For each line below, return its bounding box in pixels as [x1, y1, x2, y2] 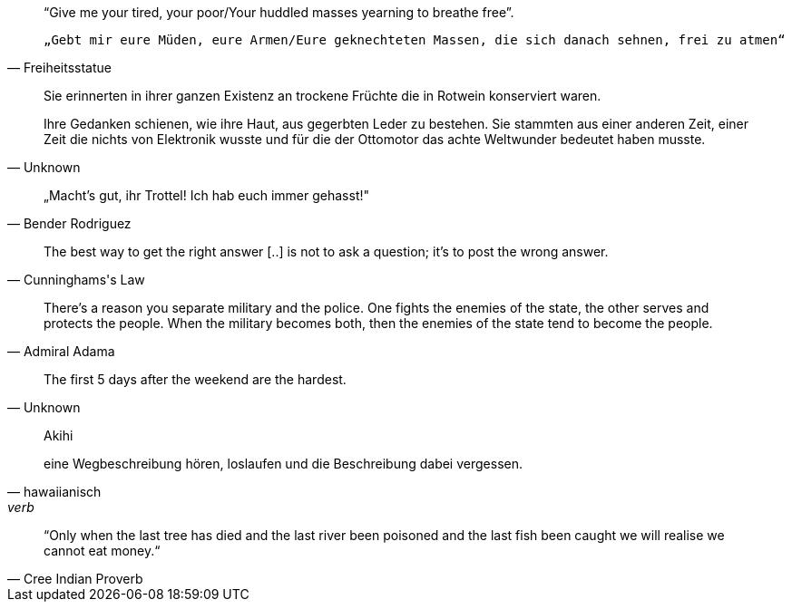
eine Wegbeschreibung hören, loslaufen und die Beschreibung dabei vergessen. [44, 456, 523, 471]
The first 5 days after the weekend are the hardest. [44, 372, 347, 387]
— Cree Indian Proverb [7, 571, 143, 586]
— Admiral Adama [7, 343, 115, 359]
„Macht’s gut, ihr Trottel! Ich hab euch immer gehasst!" [44, 188, 370, 203]
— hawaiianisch [7, 484, 102, 499]
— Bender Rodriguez [7, 216, 132, 231]
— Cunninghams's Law [7, 272, 145, 287]
